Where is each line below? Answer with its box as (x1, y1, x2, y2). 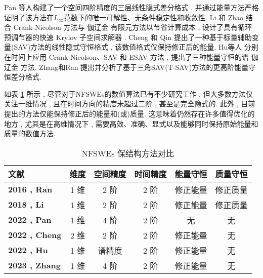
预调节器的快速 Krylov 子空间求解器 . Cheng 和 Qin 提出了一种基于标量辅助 (4, 31, 252, 42)
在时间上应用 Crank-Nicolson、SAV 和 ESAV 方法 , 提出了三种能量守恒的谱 (4, 51, 249, 62)
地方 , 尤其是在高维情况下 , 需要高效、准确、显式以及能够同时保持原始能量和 (4, 118, 258, 129)
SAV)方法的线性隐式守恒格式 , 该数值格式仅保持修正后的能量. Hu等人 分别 (14, 42, 258, 52)
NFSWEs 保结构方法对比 (81, 147, 174, 159)
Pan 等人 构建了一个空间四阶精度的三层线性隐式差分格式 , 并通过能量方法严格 (4, 2, 259, 12)
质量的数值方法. (4, 128, 56, 139)
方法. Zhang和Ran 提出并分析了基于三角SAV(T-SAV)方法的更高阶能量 (20, 61, 249, 72)
